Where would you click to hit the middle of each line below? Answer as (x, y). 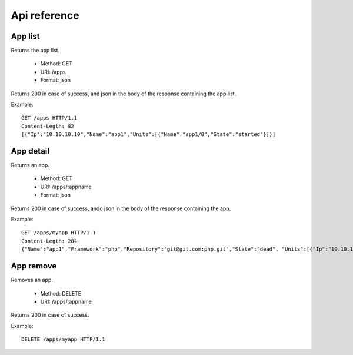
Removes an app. (32, 280)
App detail (30, 151)
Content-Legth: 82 (48, 126)
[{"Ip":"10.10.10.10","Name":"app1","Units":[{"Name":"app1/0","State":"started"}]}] (149, 135)
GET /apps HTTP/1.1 (49, 118)
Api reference (45, 15)
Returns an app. (30, 165)
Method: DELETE (61, 293)
